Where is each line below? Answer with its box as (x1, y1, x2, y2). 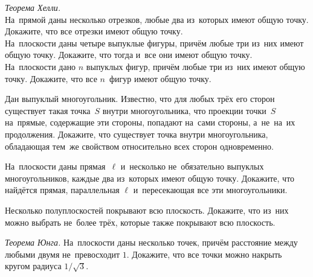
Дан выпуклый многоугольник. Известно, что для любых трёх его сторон (5, 92, 275, 105)
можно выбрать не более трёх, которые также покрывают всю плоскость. (5, 215, 276, 228)
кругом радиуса (5, 259, 62, 272)
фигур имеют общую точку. (109, 72, 211, 84)
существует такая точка (5, 104, 91, 116)
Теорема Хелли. (5, 1, 61, 13)
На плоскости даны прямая (5, 160, 106, 173)
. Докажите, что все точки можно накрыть (126, 247, 282, 260)
